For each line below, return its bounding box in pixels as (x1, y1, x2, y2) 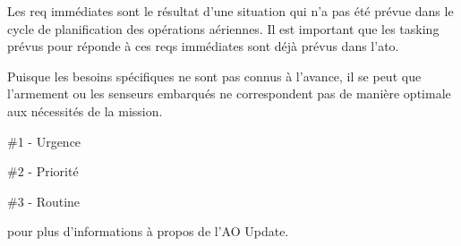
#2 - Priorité (7, 162, 79, 181)
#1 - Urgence (7, 131, 81, 150)
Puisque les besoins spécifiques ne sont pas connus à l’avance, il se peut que (7, 66, 422, 85)
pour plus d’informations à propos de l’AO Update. (7, 222, 289, 241)
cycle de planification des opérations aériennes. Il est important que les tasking (7, 19, 440, 38)
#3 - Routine (7, 191, 81, 210)
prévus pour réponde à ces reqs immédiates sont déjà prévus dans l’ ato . (7, 37, 399, 55)
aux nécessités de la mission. (7, 101, 163, 120)
